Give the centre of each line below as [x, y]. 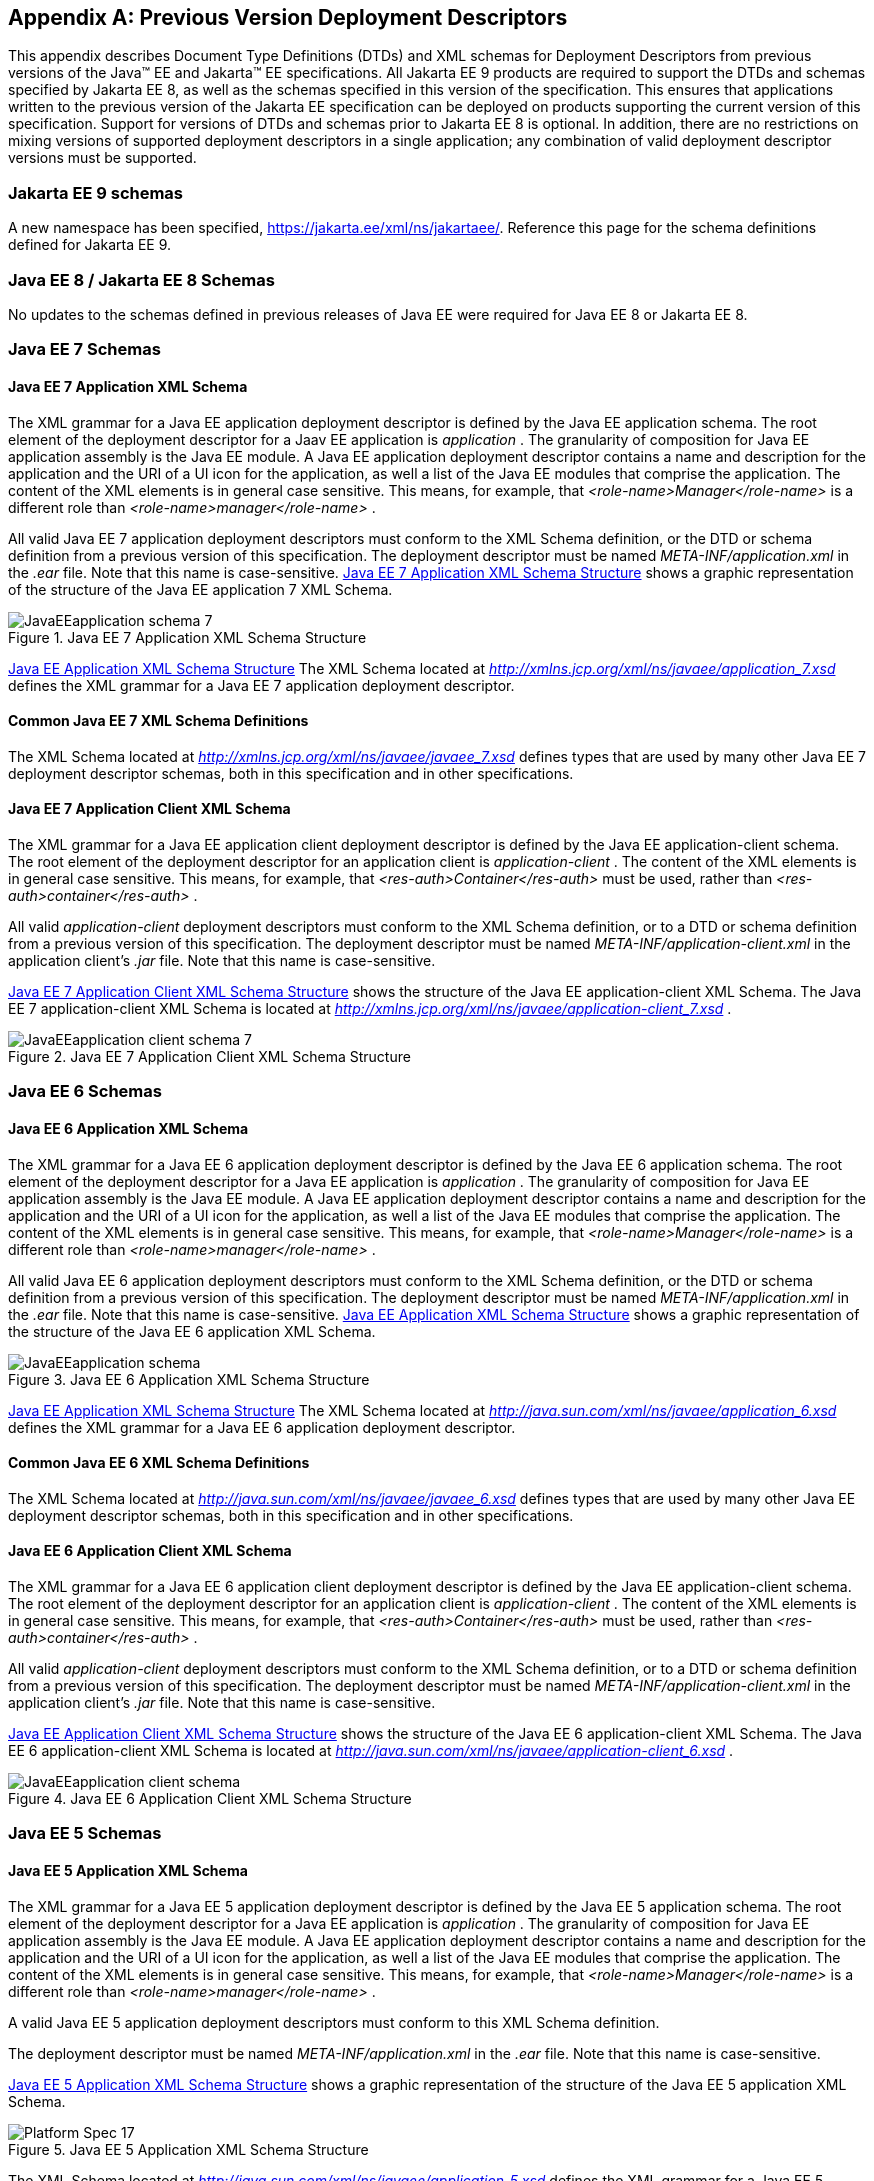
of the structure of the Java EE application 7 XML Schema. [200, 589]
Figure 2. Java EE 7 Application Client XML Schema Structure [209, 1056]
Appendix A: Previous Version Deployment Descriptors [288, 17]
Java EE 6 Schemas [85, 1091]
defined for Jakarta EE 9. [90, 245]
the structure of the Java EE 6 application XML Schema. [192, 1331]
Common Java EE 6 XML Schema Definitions [159, 1463]
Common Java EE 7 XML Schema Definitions [158, 721]
